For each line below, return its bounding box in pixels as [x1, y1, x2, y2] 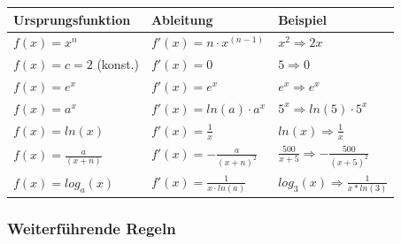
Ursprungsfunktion [13, 10, 131, 28]
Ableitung [150, 10, 213, 28]
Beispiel [278, 10, 328, 28]
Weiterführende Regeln [7, 217, 176, 239]
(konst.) [96, 55, 139, 73]
